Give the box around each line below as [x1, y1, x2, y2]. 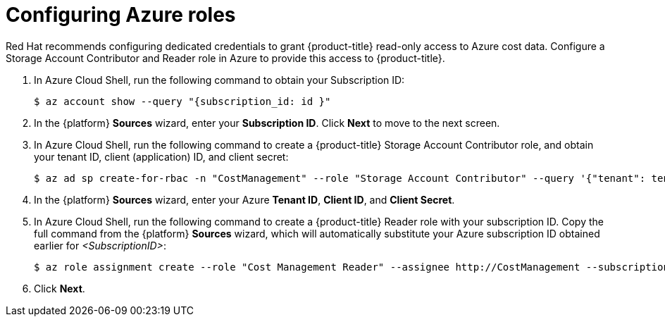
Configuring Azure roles [6, 3, 236, 27]
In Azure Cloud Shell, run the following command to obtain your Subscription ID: [34, 73, 405, 86]
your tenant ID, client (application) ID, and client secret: [34, 150, 289, 163]
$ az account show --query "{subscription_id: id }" [34, 95, 331, 107]
